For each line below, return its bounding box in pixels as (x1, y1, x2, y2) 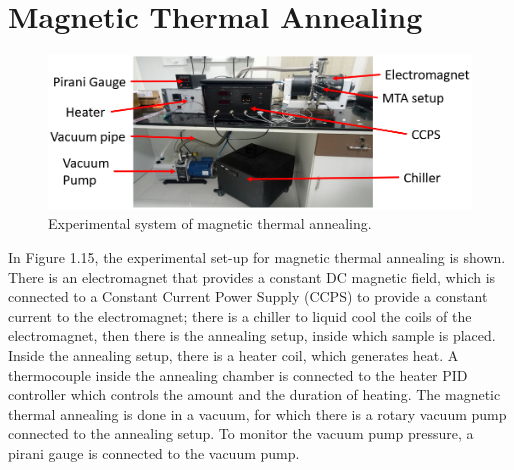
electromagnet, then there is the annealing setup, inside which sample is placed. (8, 325, 496, 346)
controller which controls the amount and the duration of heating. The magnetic (8, 384, 501, 405)
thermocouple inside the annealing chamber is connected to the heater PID (8, 364, 468, 385)
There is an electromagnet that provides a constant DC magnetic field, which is (8, 266, 496, 287)
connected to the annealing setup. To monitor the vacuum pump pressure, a (8, 423, 474, 444)
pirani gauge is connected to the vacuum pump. (8, 443, 300, 463)
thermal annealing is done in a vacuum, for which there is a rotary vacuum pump (8, 403, 507, 424)
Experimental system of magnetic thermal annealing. (48, 213, 372, 234)
